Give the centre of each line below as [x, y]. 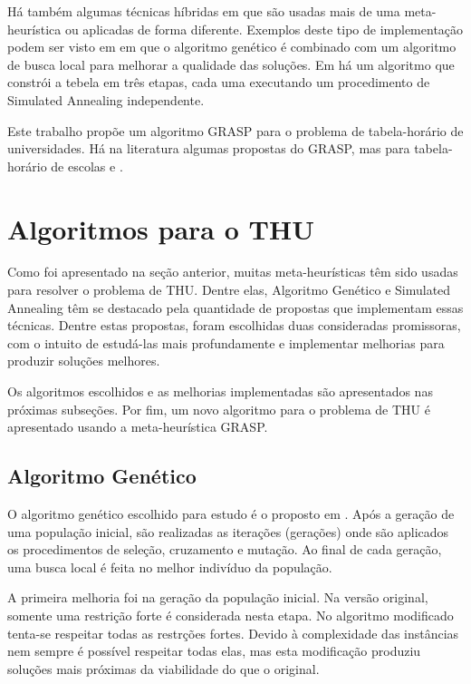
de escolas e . [87, 166]
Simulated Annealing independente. [106, 99]
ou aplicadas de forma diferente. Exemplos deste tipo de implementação [264, 29]
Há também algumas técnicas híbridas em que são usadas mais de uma [204, 11]
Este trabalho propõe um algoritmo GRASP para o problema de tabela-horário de [235, 130]
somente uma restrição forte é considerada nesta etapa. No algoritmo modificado [231, 615]
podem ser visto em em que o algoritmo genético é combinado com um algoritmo [232, 47]
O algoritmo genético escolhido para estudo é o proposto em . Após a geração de [231, 514]
